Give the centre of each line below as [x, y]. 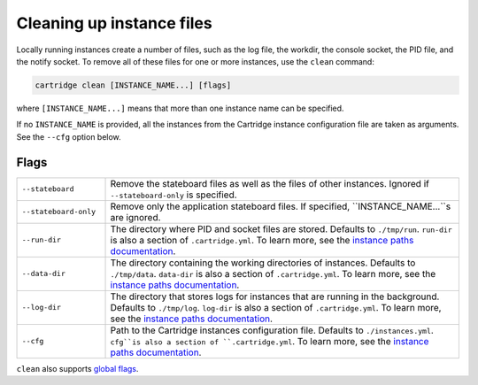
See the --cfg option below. [69, 136]
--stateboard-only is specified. [174, 195]
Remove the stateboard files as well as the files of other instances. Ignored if [270, 183]
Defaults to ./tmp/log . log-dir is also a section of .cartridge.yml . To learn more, [276, 307]
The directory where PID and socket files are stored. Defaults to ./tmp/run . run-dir [281, 228]
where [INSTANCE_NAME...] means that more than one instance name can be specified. [180, 108]
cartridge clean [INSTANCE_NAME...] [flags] [133, 85]
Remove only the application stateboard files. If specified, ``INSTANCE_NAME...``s [281, 206]
